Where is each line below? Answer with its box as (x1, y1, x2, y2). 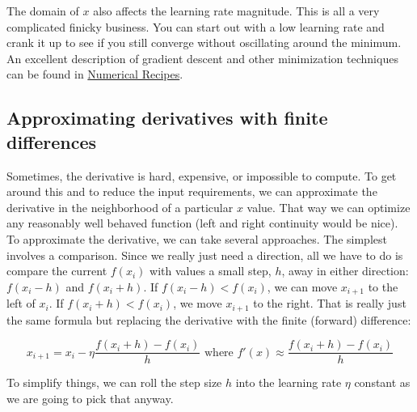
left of (6, 295, 36, 312)
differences (6, 129, 97, 154)
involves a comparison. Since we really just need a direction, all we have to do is (6, 246, 403, 263)
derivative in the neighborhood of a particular (6, 198, 234, 215)
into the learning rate (235, 374, 342, 391)
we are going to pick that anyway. (6, 389, 174, 406)
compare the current (6, 262, 107, 279)
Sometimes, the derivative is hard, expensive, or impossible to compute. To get (6, 167, 397, 184)
